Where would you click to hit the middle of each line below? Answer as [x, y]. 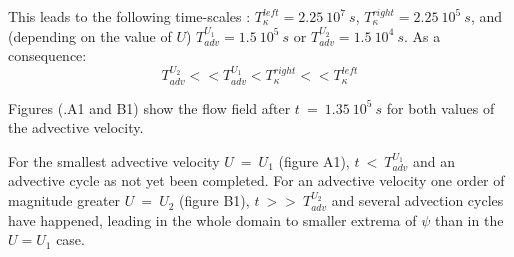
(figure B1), [214, 200]
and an [434, 160]
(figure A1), [314, 160]
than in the [469, 219]
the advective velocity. [76, 127]
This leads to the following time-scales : [129, 16]
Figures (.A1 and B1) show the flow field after [149, 107]
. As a [422, 35]
